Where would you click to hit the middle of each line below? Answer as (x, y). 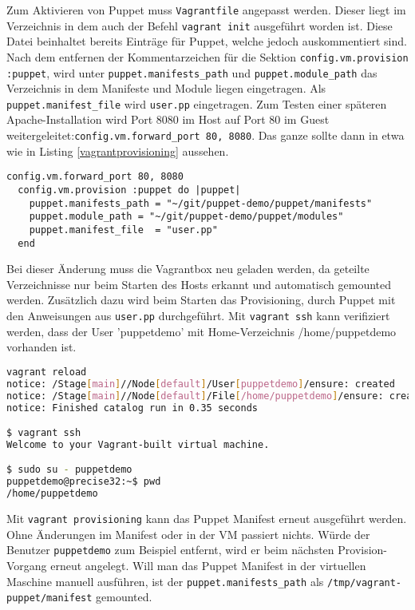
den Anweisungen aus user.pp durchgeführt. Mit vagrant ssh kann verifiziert (198, 316)
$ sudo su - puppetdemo (69, 470)
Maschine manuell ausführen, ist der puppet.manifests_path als (165, 581)
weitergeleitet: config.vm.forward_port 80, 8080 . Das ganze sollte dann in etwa (206, 135)
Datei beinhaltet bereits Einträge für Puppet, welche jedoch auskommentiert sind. (207, 41)
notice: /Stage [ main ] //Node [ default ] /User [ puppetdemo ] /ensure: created (201, 384)
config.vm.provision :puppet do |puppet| (129, 190)
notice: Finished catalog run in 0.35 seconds (132, 408)
